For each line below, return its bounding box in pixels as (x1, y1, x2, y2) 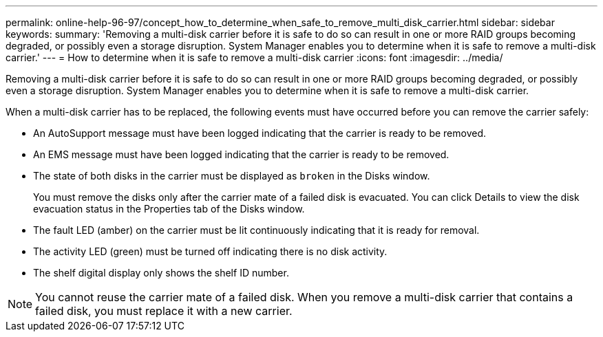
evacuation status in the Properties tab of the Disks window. (33, 203, 305, 215)
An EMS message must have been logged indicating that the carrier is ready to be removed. (33, 149, 449, 160)
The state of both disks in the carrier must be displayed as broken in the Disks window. (33, 170, 430, 182)
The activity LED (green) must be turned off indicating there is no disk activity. (33, 246, 388, 257)
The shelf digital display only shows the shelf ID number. (33, 267, 289, 279)
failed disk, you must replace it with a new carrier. (35, 304, 293, 318)
